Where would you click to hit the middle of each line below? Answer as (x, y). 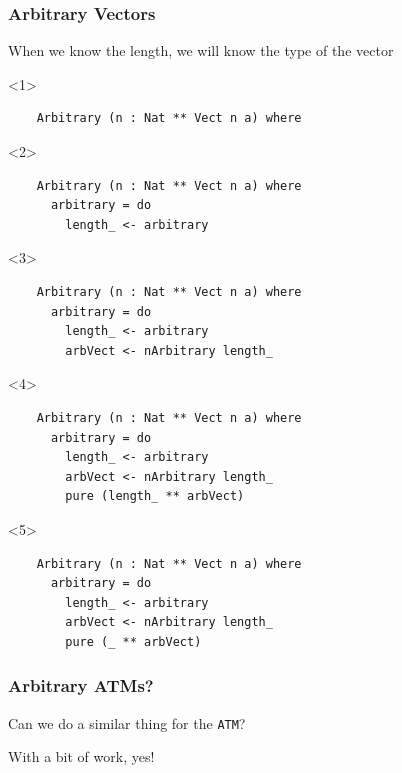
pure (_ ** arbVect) (133, 641)
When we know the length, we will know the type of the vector (201, 50)
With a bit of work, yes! (81, 756)
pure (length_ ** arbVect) (155, 496)
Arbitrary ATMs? (81, 685)
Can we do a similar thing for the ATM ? (127, 722)
